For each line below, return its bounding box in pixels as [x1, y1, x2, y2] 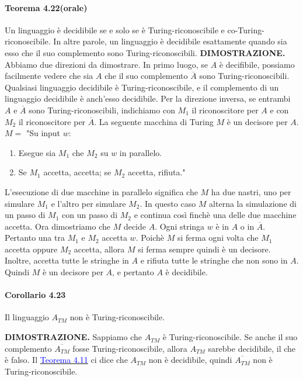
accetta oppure [5, 243, 58, 255]
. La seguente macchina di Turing [94, 115, 214, 127]
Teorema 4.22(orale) [5, 1, 88, 13]
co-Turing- [227, 23, 264, 36]
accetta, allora [74, 243, 125, 255]
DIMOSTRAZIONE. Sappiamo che [5, 331, 142, 343]
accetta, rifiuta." [127, 166, 186, 178]
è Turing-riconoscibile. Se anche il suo [162, 331, 298, 343]
